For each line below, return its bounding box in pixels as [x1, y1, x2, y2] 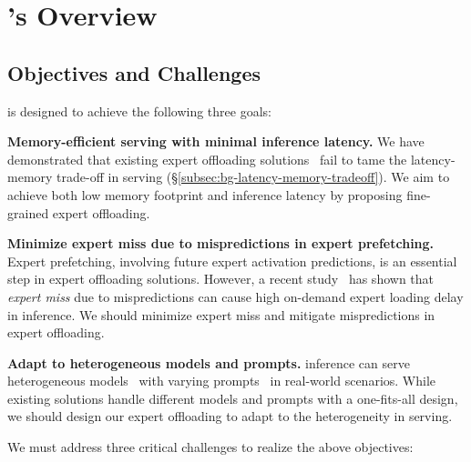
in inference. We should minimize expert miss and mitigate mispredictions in [7, 305, 435, 324]
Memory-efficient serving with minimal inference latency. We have [7, 132, 425, 151]
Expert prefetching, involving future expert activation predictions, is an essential [7, 251, 457, 270]
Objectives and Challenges [7, 58, 261, 86]
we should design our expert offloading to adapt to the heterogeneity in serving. [7, 407, 453, 426]
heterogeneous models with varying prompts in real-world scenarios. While [7, 371, 436, 390]
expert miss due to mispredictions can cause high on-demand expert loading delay [7, 286, 464, 306]
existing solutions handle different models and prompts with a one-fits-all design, [7, 388, 458, 407]
